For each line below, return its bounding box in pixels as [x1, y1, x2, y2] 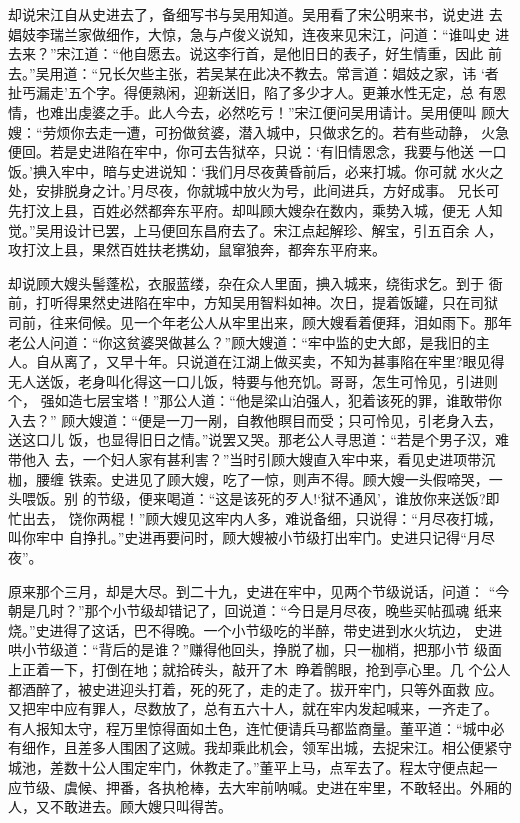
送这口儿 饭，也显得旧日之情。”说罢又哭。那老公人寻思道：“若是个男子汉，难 [8, 429, 509, 450]
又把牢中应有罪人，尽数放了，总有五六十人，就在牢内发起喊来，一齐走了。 [8, 698, 498, 719]
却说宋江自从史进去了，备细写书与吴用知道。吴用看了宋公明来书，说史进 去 [8, 4, 503, 24]
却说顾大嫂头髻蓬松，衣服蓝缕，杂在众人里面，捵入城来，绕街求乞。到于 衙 [8, 272, 503, 293]
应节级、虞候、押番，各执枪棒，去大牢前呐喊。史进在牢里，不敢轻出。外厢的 [8, 776, 512, 797]
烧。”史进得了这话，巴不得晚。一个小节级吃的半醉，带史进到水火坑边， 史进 [8, 619, 503, 640]
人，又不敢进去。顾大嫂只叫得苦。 [8, 796, 232, 817]
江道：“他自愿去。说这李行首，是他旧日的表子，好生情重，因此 [70, 43, 484, 64]
